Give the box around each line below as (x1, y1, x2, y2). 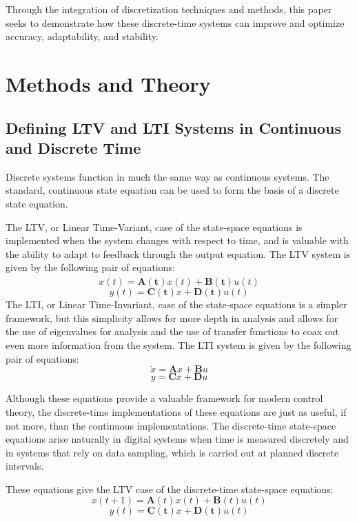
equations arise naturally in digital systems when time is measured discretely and (6, 432, 349, 446)
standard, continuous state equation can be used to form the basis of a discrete (6, 183, 339, 197)
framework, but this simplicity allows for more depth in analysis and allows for (6, 310, 338, 325)
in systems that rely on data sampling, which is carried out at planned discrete (6, 445, 339, 459)
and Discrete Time (6, 137, 141, 158)
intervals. (6, 459, 44, 473)
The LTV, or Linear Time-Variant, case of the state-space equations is (6, 219, 303, 234)
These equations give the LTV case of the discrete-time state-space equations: (6, 481, 334, 496)
